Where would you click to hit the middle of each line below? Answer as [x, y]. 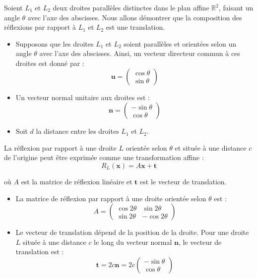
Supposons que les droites [55, 43]
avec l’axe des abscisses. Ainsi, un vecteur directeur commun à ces [140, 53]
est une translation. [135, 27]
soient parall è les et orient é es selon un [180, 43]
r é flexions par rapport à [40, 27]
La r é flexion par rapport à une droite [60, 147]
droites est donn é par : [50, 63]
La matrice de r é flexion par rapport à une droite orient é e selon [111, 198]
